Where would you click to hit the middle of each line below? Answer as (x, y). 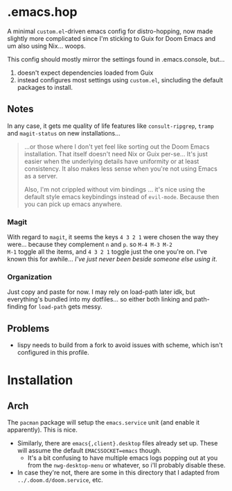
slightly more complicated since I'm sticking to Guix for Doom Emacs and (111, 38)
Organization (29, 277)
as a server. (41, 176)
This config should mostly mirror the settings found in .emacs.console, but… (116, 59)
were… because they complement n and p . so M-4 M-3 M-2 (90, 244)
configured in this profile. (53, 353)
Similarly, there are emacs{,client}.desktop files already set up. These (117, 443)
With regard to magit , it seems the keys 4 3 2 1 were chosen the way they (113, 237)
